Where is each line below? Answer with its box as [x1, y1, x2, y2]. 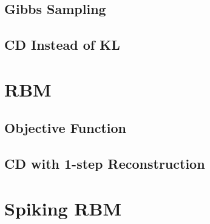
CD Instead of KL [4, 35, 120, 54]
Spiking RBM [4, 195, 122, 220]
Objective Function [4, 118, 127, 137]
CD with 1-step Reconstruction [4, 154, 205, 173]
